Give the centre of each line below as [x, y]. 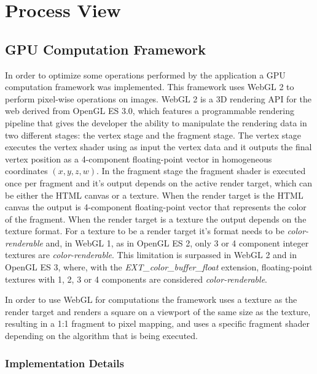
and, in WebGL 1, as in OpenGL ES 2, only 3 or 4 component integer [177, 242]
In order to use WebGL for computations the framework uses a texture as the [151, 300]
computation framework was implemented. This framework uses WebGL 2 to [150, 87]
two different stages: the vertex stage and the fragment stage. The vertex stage [153, 135]
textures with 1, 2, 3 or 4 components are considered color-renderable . [136, 279]
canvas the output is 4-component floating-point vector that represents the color [156, 207]
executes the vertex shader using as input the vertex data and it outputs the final [158, 147]
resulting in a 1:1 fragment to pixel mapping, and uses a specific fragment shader [157, 323]
